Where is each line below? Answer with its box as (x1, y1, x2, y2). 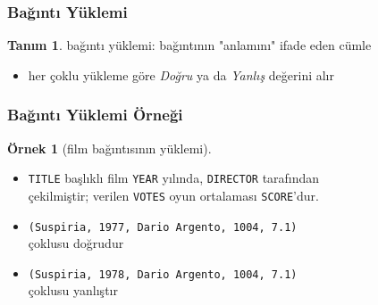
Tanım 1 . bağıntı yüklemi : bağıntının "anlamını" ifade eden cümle (7, 36, 372, 54)
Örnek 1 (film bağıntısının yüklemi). (7, 138, 212, 157)
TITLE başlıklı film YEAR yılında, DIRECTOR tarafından (28, 169, 320, 187)
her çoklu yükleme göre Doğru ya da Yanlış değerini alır (28, 65, 334, 84)
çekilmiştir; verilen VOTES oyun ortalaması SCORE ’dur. (28, 185, 319, 204)
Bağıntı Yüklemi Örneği (7, 103, 183, 126)
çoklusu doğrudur (28, 234, 124, 252)
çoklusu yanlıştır (28, 281, 118, 300)
